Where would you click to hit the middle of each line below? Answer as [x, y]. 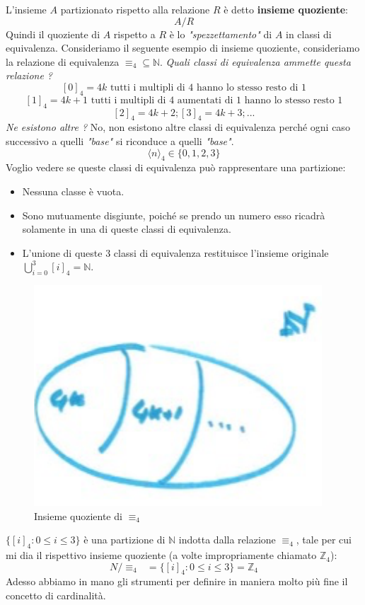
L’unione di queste [62, 252]
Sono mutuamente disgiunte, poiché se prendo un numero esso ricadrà [174, 215]
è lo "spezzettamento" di [221, 34]
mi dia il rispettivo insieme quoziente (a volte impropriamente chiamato [161, 555]
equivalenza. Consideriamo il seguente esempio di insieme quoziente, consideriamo [183, 48]
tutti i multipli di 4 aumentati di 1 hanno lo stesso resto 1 [217, 100]
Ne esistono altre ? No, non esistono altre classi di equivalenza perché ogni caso [178, 127]
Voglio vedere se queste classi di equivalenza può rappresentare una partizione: [176, 167]
